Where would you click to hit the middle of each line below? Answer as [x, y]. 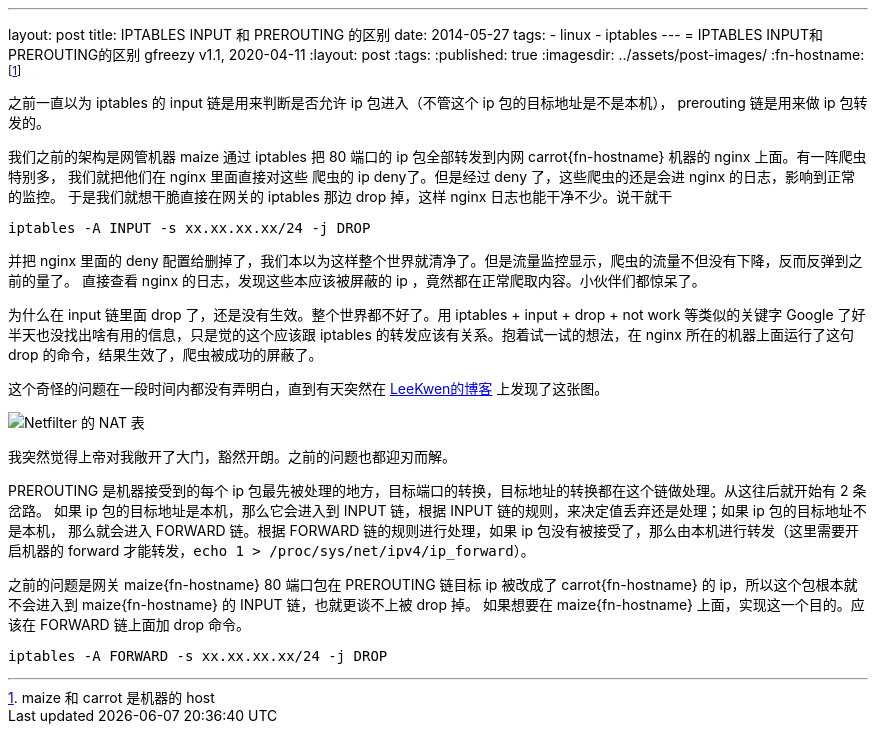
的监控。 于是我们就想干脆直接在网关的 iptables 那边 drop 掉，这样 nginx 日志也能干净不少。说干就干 [340, 196]
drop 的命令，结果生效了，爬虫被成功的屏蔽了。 [165, 354]
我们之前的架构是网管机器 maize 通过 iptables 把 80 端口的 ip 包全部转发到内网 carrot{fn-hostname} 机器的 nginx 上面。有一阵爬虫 [437, 156]
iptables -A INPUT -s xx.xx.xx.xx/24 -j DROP [189, 228]
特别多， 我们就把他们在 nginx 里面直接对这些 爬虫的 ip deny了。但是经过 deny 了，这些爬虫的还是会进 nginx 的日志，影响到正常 [431, 176]
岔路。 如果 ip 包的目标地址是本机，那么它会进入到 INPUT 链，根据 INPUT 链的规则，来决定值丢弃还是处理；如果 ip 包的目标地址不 [437, 510]
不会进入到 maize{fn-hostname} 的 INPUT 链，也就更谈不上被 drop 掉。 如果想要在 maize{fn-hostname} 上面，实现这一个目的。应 [436, 604]
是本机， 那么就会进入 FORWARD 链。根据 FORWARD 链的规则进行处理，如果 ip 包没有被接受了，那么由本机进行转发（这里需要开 [434, 530]
